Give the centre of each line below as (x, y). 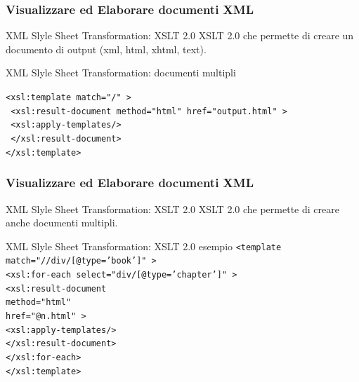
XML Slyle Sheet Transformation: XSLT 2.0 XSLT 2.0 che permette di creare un (180, 35)
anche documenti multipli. (62, 223)
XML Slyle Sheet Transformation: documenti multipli (121, 73)
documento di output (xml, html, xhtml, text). (106, 49)
